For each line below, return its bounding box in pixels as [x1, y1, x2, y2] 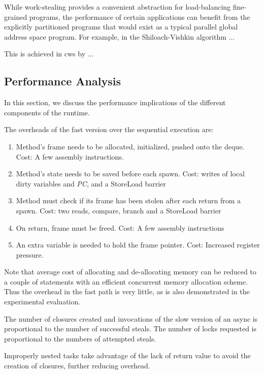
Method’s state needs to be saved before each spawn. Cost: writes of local [16, 168, 245, 179]
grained [4, 11, 27, 22]
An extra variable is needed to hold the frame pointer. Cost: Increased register [16, 239, 260, 250]
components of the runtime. [4, 107, 90, 117]
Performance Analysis [4, 73, 121, 89]
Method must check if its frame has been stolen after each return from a [16, 195, 241, 206]
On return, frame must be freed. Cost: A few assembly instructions [16, 222, 224, 233]
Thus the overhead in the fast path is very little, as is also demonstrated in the [4, 286, 250, 297]
